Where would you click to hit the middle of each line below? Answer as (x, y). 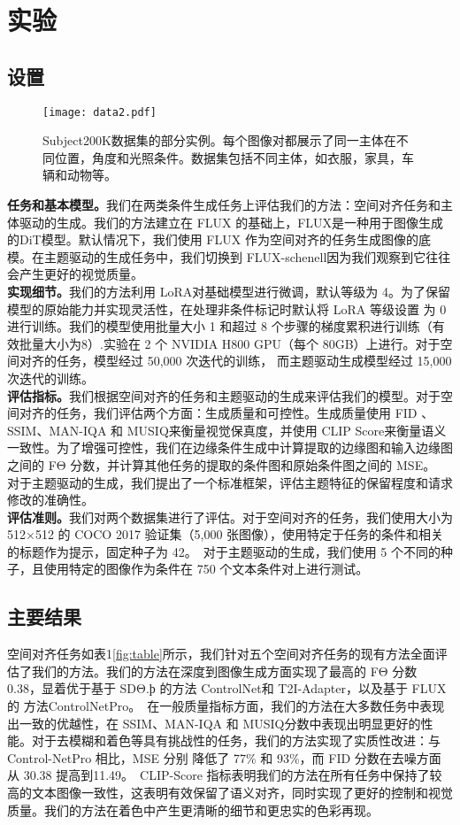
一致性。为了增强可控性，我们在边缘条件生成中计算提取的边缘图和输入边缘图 (230, 447)
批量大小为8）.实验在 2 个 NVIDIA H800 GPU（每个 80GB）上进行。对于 (230, 343)
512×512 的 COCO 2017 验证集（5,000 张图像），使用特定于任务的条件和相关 (226, 534)
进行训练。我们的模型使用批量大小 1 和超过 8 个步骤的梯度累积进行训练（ (220, 326)
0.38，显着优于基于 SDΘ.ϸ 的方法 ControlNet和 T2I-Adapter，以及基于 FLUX (227, 688)
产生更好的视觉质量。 (81, 274)
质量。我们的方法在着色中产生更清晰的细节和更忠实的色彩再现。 (193, 810)
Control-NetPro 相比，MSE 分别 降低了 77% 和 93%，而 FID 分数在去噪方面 (224, 757)
